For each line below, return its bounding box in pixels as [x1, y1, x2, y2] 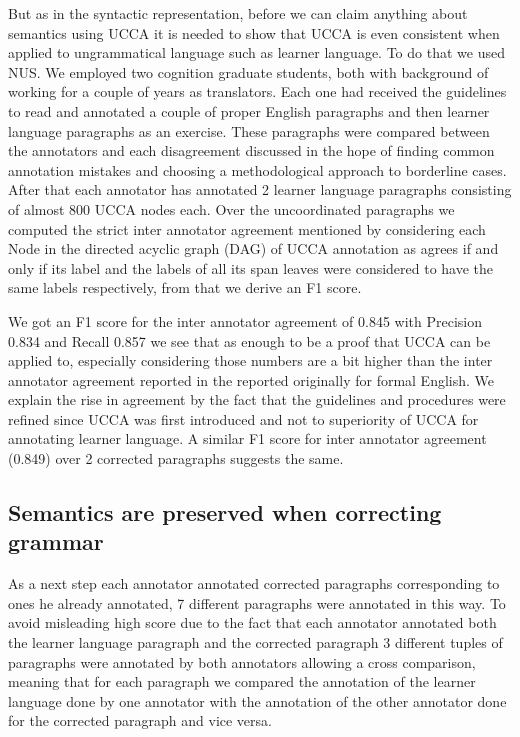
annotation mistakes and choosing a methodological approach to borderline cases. [8, 159, 507, 180]
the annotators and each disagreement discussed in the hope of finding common [8, 140, 495, 161]
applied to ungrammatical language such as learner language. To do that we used [8, 42, 505, 63]
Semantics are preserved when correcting [8, 497, 442, 528]
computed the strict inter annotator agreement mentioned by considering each [8, 218, 486, 239]
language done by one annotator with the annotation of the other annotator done [8, 690, 507, 711]
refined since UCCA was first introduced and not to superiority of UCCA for [8, 408, 479, 429]
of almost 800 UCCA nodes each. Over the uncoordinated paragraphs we [8, 198, 455, 219]
